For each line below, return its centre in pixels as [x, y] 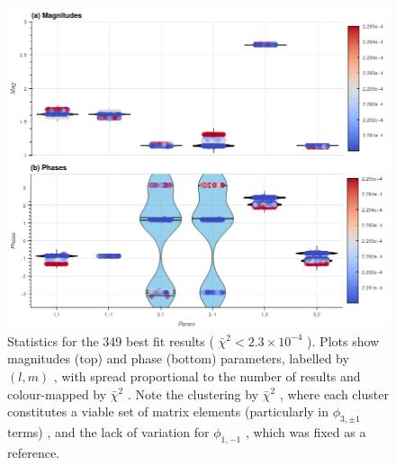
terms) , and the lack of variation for [108, 431]
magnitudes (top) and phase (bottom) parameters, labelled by [178, 358]
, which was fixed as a [306, 431]
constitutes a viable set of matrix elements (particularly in [168, 411]
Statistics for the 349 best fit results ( [111, 340]
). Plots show [343, 340]
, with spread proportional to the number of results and [207, 376]
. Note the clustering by [193, 393]
